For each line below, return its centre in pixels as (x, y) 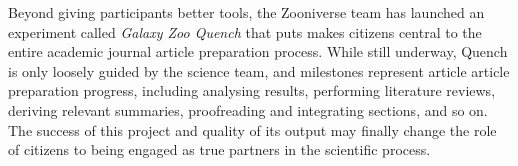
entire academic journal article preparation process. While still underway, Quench (258, 51)
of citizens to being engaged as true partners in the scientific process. (219, 149)
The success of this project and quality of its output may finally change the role (252, 129)
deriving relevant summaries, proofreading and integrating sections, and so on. (248, 109)
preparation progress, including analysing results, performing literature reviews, (252, 90)
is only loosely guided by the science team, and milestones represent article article (259, 70)
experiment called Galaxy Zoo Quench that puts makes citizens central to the (245, 31)
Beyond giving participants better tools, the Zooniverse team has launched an (246, 12)
